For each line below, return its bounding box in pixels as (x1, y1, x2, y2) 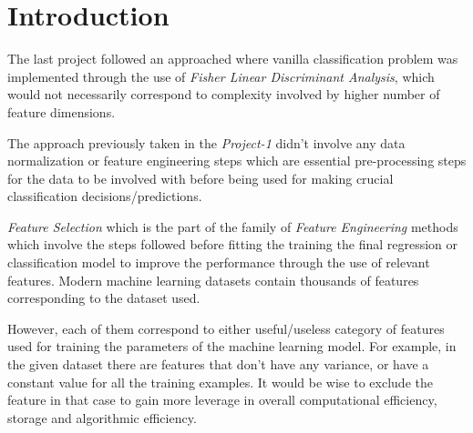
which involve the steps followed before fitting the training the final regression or (7, 235, 458, 254)
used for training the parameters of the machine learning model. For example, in (7, 337, 457, 356)
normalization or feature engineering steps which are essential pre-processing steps (7, 151, 467, 170)
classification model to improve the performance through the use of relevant (7, 253, 430, 272)
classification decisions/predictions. (7, 186, 202, 206)
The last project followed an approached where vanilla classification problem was (7, 49, 458, 68)
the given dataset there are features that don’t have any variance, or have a (7, 355, 429, 374)
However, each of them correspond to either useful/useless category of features (7, 318, 445, 337)
